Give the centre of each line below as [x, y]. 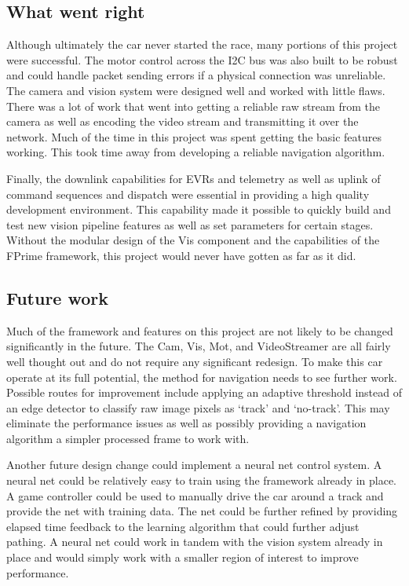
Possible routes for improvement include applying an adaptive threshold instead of [204, 392]
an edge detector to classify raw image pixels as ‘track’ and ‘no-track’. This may [198, 407]
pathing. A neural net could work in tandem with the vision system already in [195, 542]
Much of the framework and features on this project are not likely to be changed [200, 330]
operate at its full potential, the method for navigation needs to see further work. [202, 377]
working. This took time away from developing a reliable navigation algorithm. [196, 152]
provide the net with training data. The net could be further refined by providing [202, 511]
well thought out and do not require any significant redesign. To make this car [195, 361]
